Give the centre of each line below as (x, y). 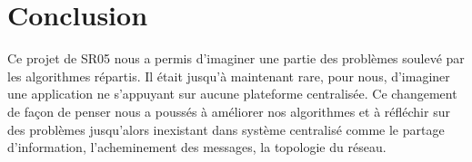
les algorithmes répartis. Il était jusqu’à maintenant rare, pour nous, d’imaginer (229, 76)
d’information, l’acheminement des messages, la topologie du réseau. (197, 147)
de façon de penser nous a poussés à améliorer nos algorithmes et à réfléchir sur (229, 111)
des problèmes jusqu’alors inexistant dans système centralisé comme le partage (226, 129)
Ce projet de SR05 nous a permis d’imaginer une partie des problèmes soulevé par (236, 58)
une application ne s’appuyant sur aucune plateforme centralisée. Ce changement (232, 94)
